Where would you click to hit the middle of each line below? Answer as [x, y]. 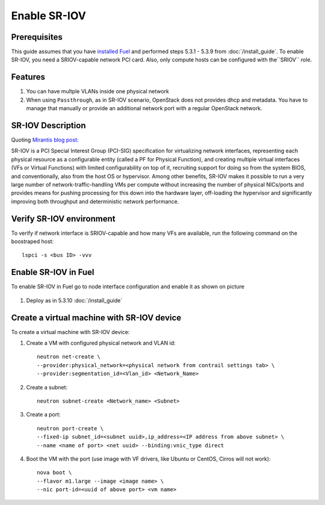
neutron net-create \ [69, 357]
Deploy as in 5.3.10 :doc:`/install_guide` [74, 300]
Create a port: [43, 415]
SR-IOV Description [48, 125]
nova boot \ [54, 473]
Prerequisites [37, 37]
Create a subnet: [47, 387]
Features [28, 77]
